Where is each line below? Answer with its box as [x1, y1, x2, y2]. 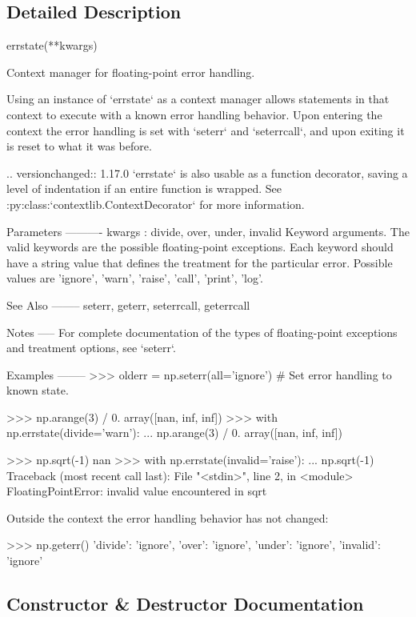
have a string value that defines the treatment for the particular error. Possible [6, 254, 393, 270]
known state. [6, 382, 69, 399]
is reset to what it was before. [6, 138, 152, 154]
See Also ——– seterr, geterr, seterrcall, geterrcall [6, 296, 250, 313]
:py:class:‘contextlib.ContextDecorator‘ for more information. [6, 195, 305, 212]
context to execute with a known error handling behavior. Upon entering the [6, 106, 382, 122]
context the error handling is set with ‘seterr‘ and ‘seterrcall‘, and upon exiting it [6, 122, 405, 138]
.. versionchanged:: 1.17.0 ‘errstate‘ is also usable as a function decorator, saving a [6, 164, 408, 181]
